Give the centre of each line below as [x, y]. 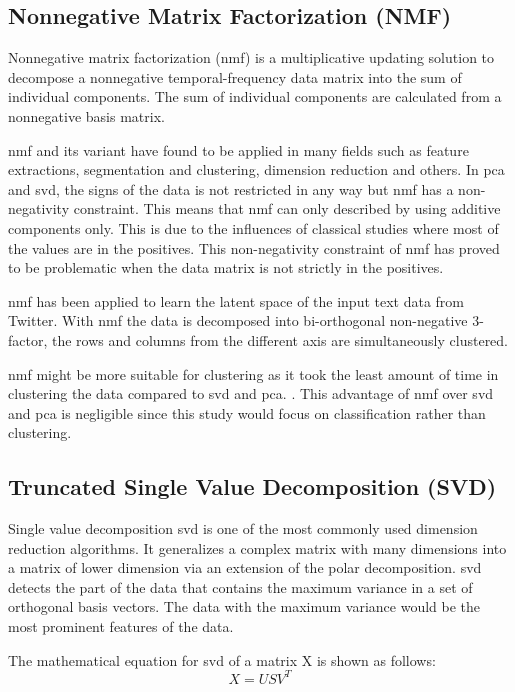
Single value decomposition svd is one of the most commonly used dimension [243, 528]
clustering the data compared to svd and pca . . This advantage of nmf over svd [251, 393]
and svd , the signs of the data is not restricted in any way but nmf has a [231, 188]
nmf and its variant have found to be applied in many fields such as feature [238, 149]
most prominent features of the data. [121, 626]
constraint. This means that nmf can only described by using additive [287, 208]
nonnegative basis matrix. [86, 115]
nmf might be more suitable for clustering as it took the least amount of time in [253, 373]
